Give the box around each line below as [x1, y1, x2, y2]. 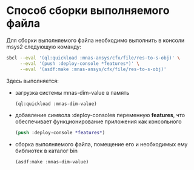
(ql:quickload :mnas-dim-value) [15, 101, 97, 107]
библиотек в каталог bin [15, 147, 78, 155]
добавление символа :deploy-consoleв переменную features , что [15, 112, 186, 119]
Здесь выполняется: [6, 77, 59, 84]
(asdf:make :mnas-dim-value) [15, 159, 89, 165]
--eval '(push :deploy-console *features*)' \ [19, 60, 139, 67]
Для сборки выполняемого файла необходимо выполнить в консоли [6, 36, 185, 44]
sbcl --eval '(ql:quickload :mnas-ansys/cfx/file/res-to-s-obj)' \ [6, 55, 181, 61]
